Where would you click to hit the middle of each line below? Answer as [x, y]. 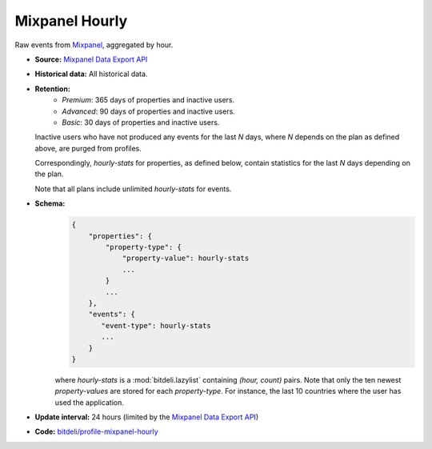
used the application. [89, 402]
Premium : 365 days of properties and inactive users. [148, 100]
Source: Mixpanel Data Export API [91, 59]
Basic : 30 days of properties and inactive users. [141, 122]
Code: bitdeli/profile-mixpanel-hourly [97, 431]
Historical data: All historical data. [91, 74]
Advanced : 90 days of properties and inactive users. [148, 111]
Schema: [50, 203]
